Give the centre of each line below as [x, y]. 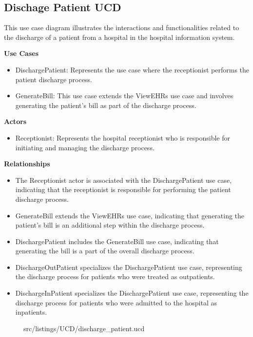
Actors [15, 121]
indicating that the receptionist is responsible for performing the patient [123, 189]
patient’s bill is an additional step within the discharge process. [110, 225]
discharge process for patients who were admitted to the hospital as [116, 302]
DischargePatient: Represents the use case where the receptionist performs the [132, 69]
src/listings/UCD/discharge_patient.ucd [84, 328]
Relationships [27, 164]
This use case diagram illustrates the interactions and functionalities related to [122, 27]
